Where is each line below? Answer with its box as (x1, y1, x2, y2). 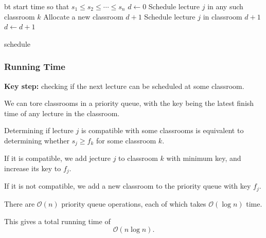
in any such (207, 1, 243, 11)
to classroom (118, 153, 158, 163)
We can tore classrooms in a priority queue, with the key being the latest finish (4, 98, 254, 108)
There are (4, 198, 35, 209)
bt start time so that (4, 1, 69, 11)
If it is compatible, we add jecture (4, 153, 111, 163)
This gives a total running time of (4, 215, 111, 226)
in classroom (203, 11, 242, 22)
